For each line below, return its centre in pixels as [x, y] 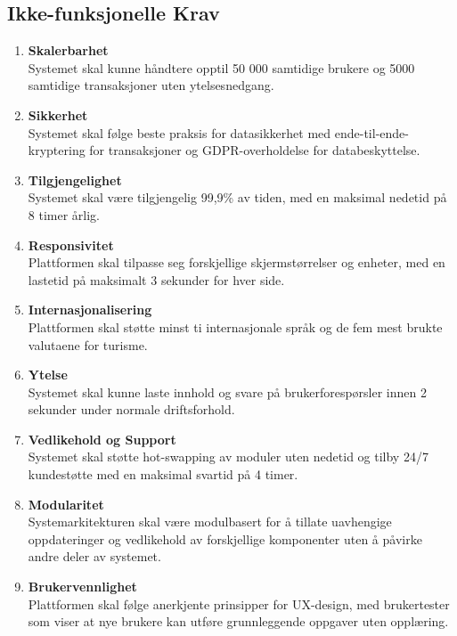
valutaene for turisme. [88, 344]
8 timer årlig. [64, 214]
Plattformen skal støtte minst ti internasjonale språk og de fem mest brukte [235, 326]
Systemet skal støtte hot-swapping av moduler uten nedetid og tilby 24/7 [228, 457]
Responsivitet [71, 245]
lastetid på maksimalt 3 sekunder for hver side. [156, 279]
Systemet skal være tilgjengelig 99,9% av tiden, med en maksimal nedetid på [237, 197]
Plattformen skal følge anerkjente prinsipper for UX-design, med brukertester [239, 603]
